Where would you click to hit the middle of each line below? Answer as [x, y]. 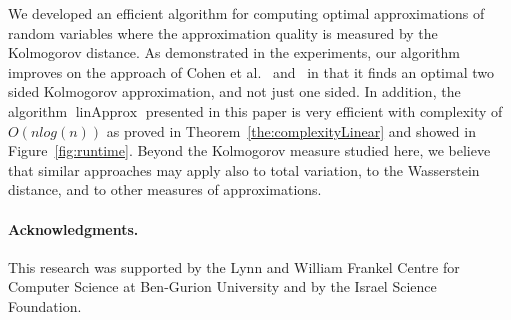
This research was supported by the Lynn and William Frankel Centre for [234, 266]
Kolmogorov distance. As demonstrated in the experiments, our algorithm [234, 52]
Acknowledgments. [73, 228]
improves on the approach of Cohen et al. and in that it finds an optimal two [251, 71]
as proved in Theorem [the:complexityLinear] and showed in [291, 130]
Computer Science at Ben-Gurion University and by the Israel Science [222, 286]
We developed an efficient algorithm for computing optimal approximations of [246, 13]
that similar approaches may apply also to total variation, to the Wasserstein [244, 169]
